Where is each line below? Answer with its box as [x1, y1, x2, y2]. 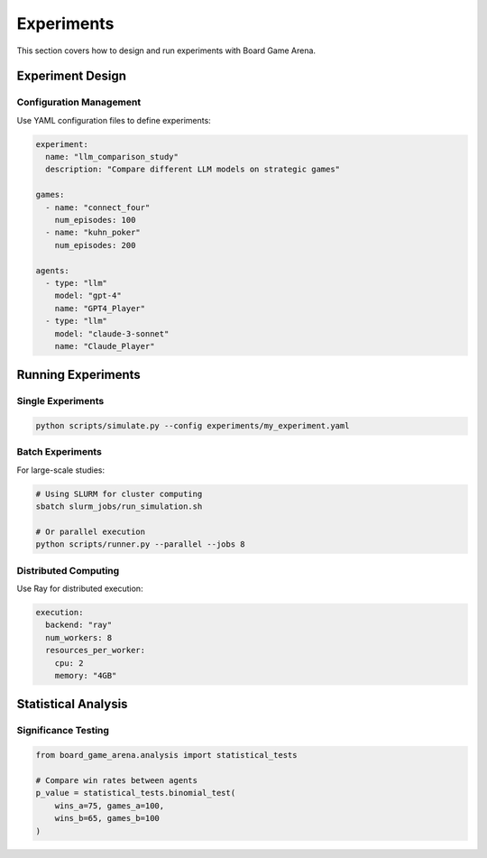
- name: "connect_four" [45, 202, 151, 212]
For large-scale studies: [16, 465, 106, 475]
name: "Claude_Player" [54, 341, 155, 351]
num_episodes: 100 [54, 215, 136, 226]
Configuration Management [16, 96, 142, 108]
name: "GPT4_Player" [54, 303, 146, 313]
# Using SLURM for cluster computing [35, 488, 203, 499]
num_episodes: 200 [54, 240, 136, 250]
